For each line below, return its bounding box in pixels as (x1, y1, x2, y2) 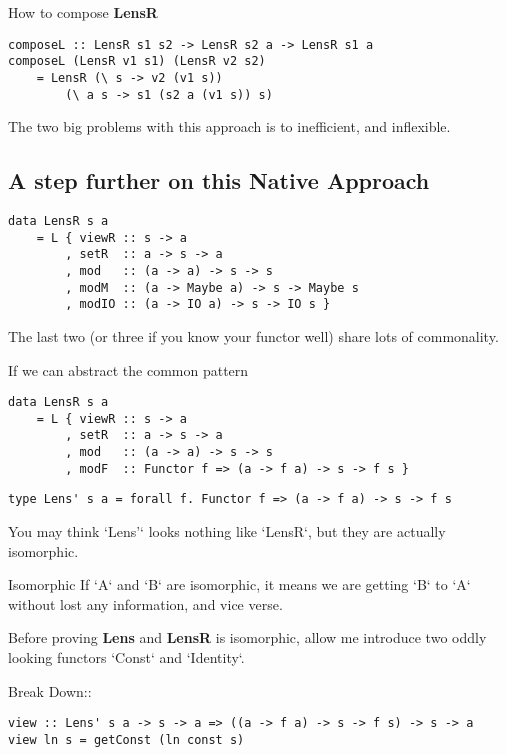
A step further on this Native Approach (8, 165, 430, 196)
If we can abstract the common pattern (8, 359, 249, 380)
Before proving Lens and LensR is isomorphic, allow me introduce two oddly (8, 627, 487, 648)
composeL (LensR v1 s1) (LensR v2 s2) (8, 54, 266, 69)
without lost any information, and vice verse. (8, 593, 283, 614)
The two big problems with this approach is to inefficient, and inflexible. (8, 116, 451, 137)
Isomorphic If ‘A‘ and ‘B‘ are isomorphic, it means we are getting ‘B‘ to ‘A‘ (8, 574, 471, 595)
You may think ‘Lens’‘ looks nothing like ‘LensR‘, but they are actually (8, 521, 446, 542)
